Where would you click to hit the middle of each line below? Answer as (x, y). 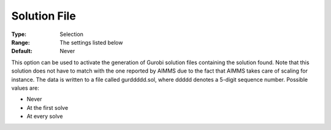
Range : (21, 42)
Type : (19, 34)
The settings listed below (91, 42)
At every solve (45, 117)
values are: (25, 88)
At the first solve (48, 107)
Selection (72, 34)
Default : (22, 51)
